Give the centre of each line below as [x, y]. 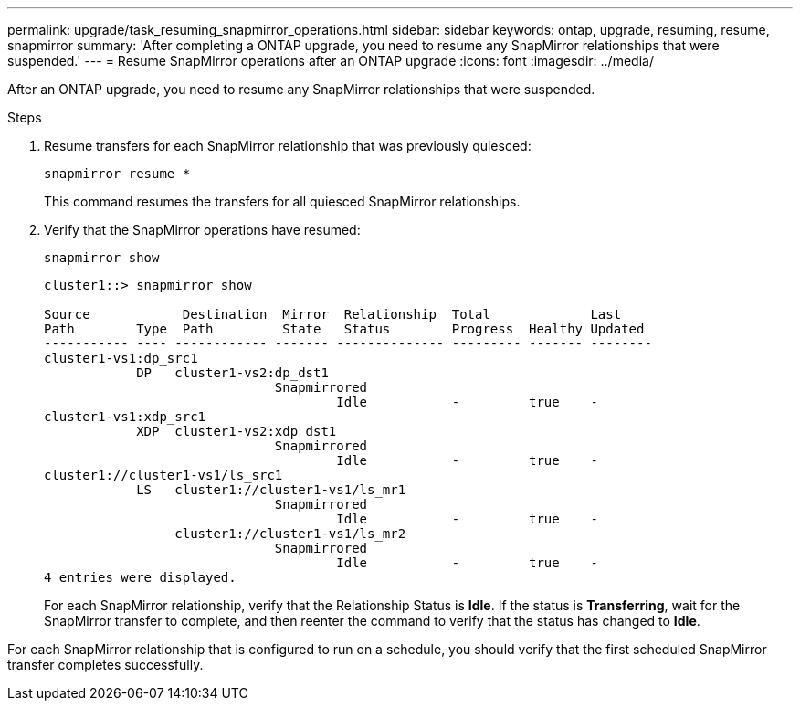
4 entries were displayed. [140, 577]
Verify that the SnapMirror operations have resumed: [202, 230]
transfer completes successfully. [105, 665]
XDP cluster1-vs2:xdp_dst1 [237, 431]
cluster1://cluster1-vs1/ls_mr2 [290, 534]
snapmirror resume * [117, 174]
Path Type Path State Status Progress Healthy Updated [344, 329]
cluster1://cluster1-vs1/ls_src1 [163, 475]
